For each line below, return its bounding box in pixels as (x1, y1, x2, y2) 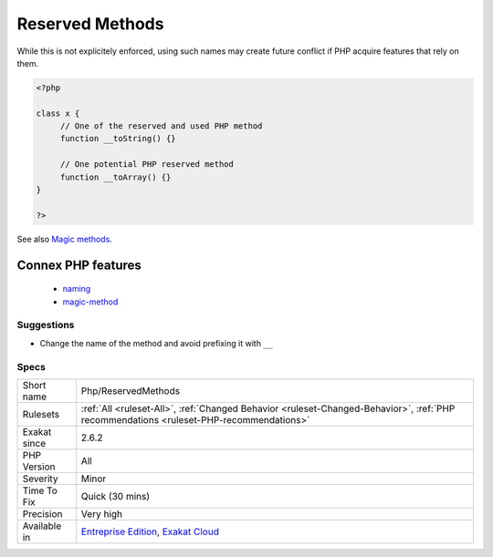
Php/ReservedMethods (80, 384, 181, 397)
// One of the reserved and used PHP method (59, 121, 263, 131)
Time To (22, 484, 58, 497)
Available (22, 520, 62, 532)
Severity (22, 472, 58, 485)
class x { (36, 108, 80, 119)
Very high (80, 507, 123, 520)
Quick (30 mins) (80, 490, 151, 502)
